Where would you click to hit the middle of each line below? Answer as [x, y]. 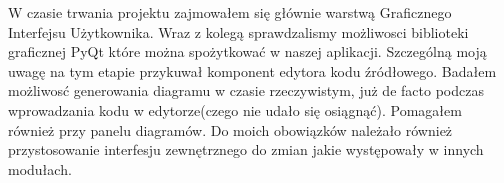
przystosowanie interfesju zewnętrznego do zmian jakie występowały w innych [246, 149]
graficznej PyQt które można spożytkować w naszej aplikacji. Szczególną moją [247, 51]
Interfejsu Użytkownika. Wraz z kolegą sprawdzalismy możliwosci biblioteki [238, 31]
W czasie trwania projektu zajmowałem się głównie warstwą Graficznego [230, 12]
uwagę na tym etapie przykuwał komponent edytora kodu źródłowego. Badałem [252, 70]
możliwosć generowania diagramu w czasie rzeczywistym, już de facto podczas [246, 90]
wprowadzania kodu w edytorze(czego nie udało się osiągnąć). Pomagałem [235, 109]
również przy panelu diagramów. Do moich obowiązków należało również [230, 129]
